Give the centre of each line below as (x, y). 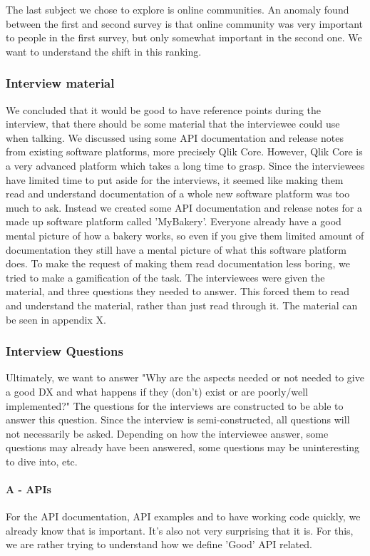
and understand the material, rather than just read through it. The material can (182, 305)
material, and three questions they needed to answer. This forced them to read (178, 291)
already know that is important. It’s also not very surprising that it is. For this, (180, 530)
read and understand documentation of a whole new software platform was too (178, 194)
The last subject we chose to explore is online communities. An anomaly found (178, 9)
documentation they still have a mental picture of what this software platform (176, 249)
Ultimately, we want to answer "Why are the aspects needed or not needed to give (185, 377)
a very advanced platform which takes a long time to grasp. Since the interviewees (185, 165)
